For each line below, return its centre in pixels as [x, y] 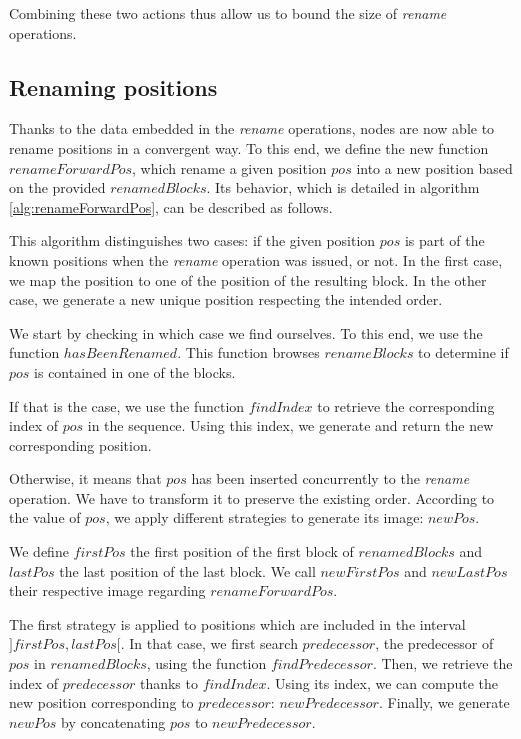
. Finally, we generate [444, 702]
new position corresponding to [101, 702]
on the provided [57, 187]
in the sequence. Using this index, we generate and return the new [290, 425]
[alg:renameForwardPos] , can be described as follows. [171, 206]
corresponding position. [80, 444]
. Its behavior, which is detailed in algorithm [343, 187]
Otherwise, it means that [85, 478]
